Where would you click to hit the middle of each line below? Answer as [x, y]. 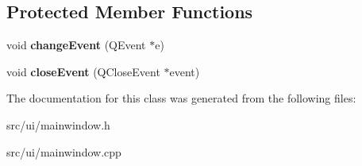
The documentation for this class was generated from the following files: [181, 98]
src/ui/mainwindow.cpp [64, 151]
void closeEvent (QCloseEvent [83, 71]
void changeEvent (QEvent [76, 45]
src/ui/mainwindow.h [58, 124]
